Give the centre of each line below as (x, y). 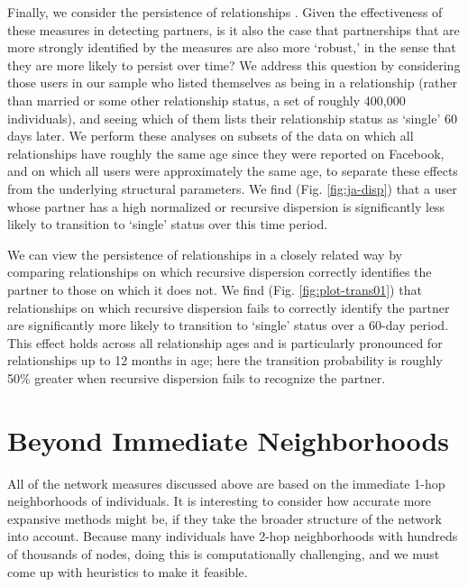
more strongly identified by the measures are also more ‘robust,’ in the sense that (232, 47)
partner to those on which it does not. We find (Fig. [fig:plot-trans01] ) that (215, 289)
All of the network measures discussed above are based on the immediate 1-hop (226, 483)
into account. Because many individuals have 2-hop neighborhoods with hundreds (233, 536)
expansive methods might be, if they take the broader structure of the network (225, 518)
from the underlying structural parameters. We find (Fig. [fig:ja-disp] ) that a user (232, 188)
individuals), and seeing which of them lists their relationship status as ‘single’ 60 (232, 118)
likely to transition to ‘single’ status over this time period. (168, 224)
